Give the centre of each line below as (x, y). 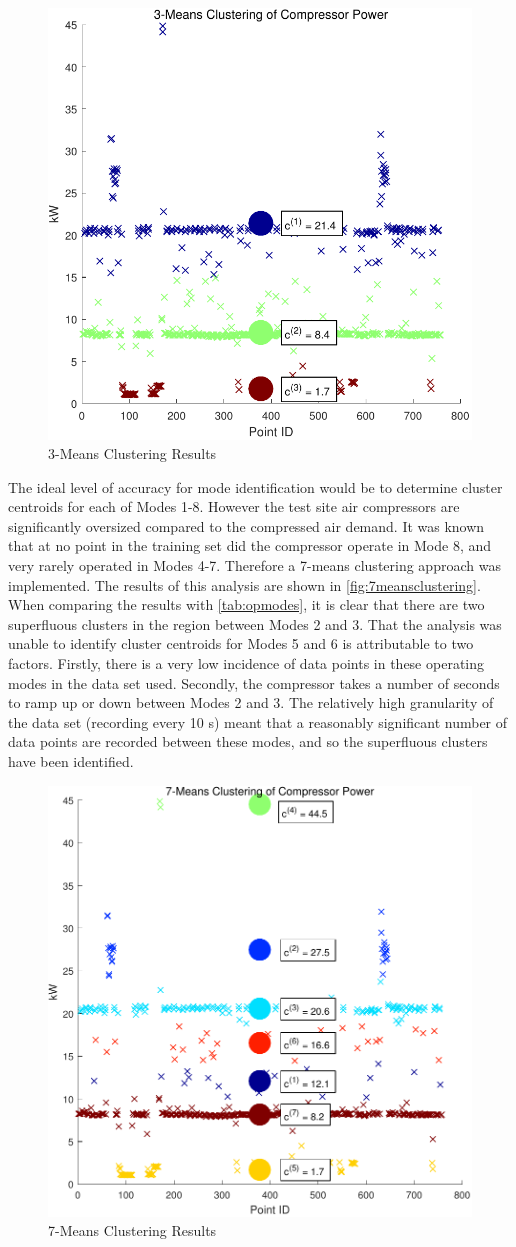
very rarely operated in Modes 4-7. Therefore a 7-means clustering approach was (254, 565)
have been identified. (71, 761)
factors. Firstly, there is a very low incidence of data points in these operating (246, 663)
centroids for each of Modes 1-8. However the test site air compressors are (234, 506)
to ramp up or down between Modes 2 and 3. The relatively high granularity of (251, 702)
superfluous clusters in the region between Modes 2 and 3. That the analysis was (255, 623)
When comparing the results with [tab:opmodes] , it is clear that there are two (246, 604)
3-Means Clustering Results (132, 453)
